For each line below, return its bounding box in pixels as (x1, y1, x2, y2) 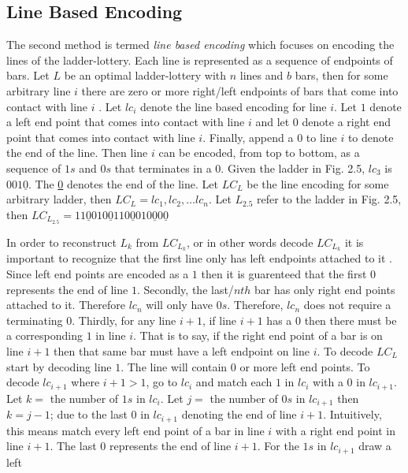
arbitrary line (6, 82, 71, 99)
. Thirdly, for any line (72, 311, 176, 328)
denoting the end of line (181, 406, 297, 423)
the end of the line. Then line (6, 144, 148, 161)
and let (255, 114, 290, 130)
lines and (239, 67, 284, 84)
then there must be (304, 311, 397, 328)
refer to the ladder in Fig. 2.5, (257, 191, 402, 207)
